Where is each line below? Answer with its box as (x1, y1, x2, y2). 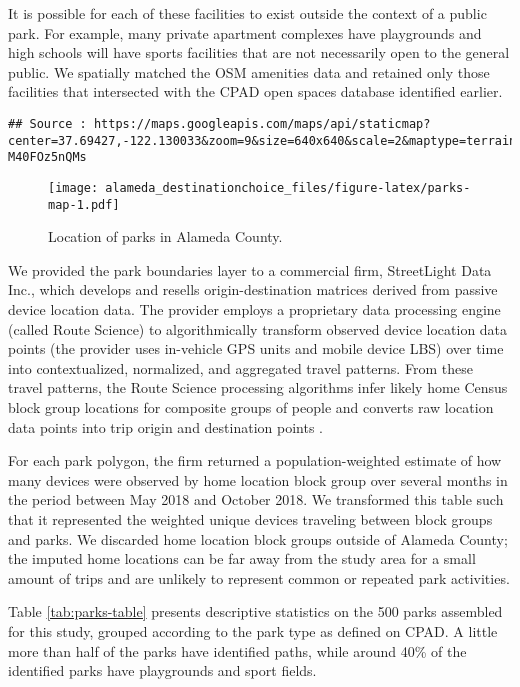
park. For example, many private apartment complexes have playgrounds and (8, 22, 482, 43)
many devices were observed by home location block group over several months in (8, 469, 508, 490)
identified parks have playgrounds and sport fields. (8, 660, 317, 681)
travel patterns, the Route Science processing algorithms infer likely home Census (8, 377, 508, 398)
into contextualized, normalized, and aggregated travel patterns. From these (8, 357, 473, 378)
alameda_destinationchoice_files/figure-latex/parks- (105, 180, 471, 195)
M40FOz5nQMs (8, 150, 87, 165)
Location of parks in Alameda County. (48, 226, 283, 247)
